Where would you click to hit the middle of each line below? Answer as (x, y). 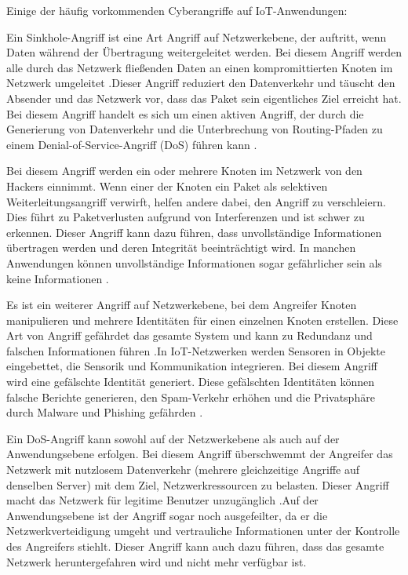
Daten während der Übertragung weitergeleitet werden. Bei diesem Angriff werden (204, 52)
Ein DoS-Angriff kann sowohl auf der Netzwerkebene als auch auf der (173, 438)
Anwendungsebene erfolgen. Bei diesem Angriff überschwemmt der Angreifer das (200, 454)
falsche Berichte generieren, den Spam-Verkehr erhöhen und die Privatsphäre (191, 397)
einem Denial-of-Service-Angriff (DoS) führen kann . (132, 144)
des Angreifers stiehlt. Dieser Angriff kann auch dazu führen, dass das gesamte (195, 546)
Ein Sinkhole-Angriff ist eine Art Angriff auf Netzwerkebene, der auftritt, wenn (197, 36)
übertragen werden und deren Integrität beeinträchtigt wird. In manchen (181, 247)
